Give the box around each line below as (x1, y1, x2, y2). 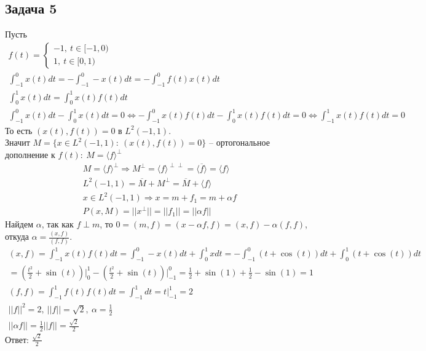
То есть (5, 124, 33, 136)
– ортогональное (208, 136, 270, 149)
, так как (41, 218, 74, 231)
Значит (5, 136, 30, 149)
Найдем (5, 218, 34, 231)
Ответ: (5, 333, 29, 345)
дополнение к (5, 148, 55, 160)
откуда (5, 230, 29, 243)
